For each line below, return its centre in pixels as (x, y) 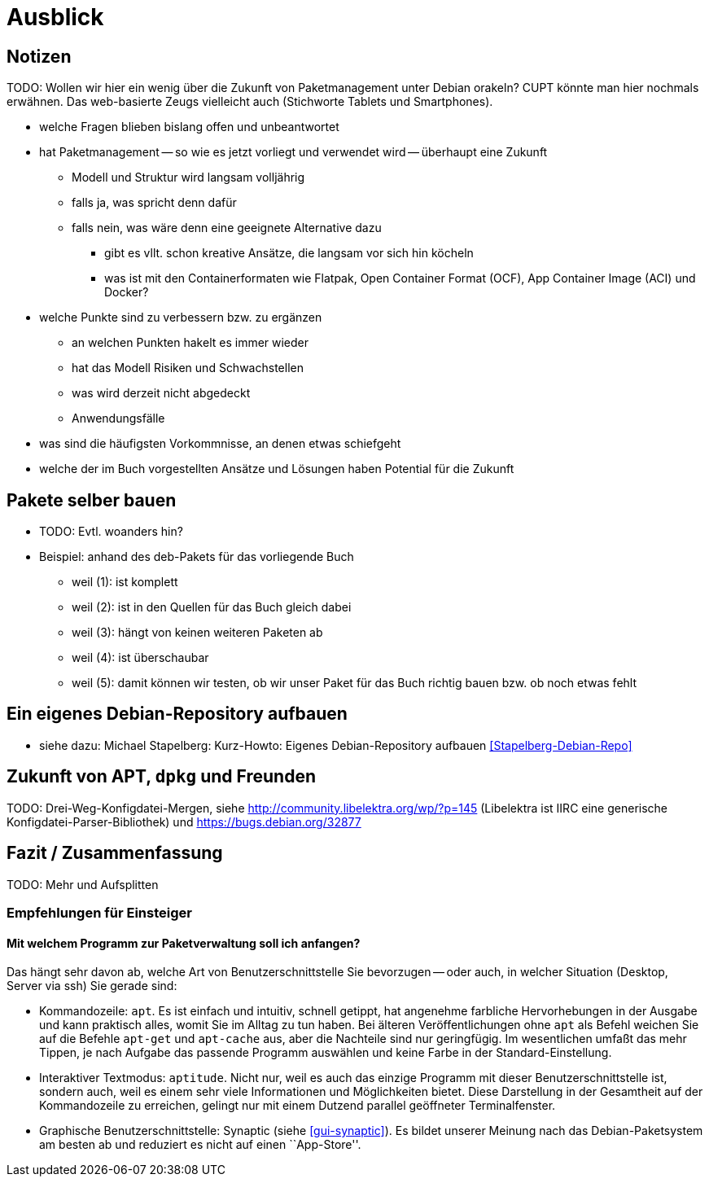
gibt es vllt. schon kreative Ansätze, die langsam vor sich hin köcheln (289, 253)
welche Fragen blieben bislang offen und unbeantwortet (189, 127)
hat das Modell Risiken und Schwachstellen (188, 368)
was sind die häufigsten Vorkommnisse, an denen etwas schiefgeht (220, 444)
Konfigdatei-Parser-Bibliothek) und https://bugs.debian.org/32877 (184, 822)
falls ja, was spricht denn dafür (154, 203)
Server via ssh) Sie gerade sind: (92, 986)
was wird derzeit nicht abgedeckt (161, 393)
